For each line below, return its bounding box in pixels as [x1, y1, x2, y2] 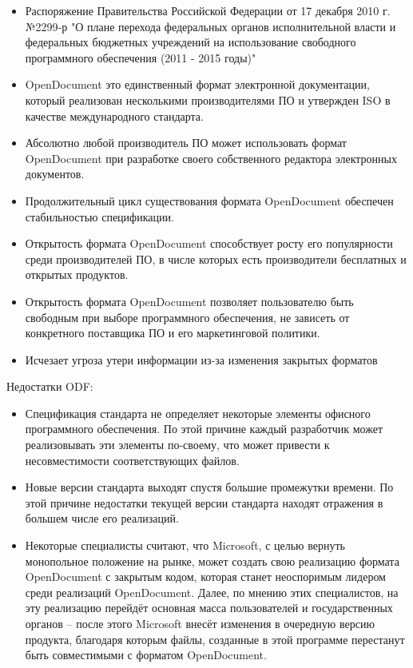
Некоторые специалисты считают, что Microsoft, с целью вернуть [25, 537, 345, 554]
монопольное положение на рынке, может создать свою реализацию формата [25, 552, 399, 569]
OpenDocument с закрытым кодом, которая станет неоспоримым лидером [25, 568, 386, 585]
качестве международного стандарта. [25, 107, 204, 124]
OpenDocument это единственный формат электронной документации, [25, 76, 370, 93]
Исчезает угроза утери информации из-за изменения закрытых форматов [25, 351, 378, 368]
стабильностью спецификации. [25, 208, 174, 225]
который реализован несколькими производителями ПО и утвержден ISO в [25, 91, 391, 108]
